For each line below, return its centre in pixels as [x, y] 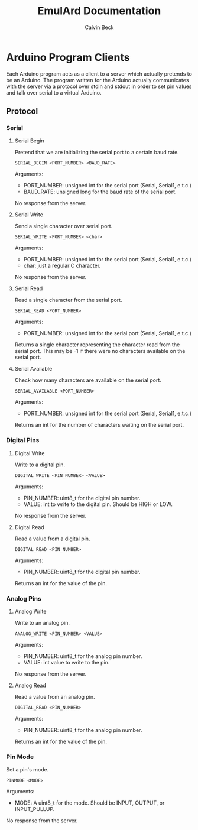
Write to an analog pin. [42, 622]
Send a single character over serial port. [64, 226]
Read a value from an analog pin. [55, 696]
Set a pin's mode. [27, 770]
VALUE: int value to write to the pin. [66, 662]
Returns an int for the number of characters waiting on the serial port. [99, 425]
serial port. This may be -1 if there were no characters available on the [100, 351]
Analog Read [30, 685]
